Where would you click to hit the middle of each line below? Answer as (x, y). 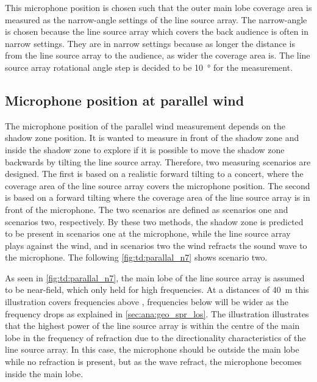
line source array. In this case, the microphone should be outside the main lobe (152, 349)
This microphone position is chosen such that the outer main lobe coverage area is (158, 7)
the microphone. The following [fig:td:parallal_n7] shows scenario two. (136, 257)
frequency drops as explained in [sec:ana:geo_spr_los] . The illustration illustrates (157, 313)
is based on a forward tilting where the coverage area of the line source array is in (158, 197)
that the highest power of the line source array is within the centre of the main (152, 326)
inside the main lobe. (44, 373)
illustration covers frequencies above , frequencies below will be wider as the (147, 302)
